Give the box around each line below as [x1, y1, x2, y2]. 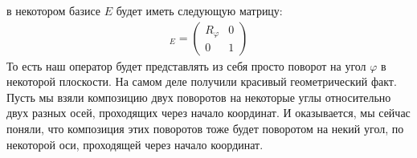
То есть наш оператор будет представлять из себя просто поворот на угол [6, 57, 366, 74]
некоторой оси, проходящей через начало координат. [6, 136, 264, 152]
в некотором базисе [6, 2, 101, 18]
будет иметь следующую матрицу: [116, 2, 283, 18]
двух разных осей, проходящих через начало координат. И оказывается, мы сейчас [6, 104, 411, 121]
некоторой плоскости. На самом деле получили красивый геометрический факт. [6, 73, 397, 90]
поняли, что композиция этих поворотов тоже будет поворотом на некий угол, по [6, 120, 404, 136]
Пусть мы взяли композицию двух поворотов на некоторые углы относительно [6, 88, 391, 105]
